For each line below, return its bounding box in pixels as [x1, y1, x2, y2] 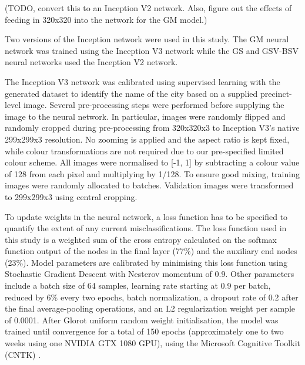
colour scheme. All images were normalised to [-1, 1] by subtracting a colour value [5, 156, 300, 168]
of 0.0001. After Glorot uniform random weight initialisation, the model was [5, 313, 279, 326]
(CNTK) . [5, 348, 41, 360]
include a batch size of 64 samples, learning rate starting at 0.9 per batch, [5, 279, 271, 292]
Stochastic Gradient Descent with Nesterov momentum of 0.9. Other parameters [5, 268, 294, 280]
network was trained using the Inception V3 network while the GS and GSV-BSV [5, 44, 299, 56]
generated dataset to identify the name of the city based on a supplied [5, 87, 258, 99]
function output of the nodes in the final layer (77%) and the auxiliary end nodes [5, 245, 297, 257]
